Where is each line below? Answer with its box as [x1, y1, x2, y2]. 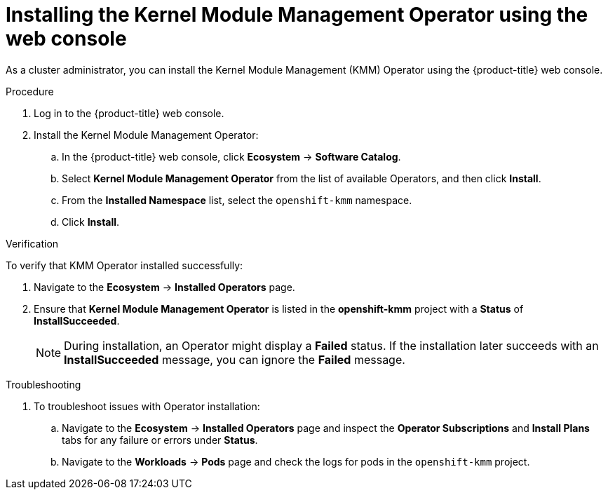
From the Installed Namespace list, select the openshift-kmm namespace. [62, 194, 412, 206]
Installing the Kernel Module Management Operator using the [6, 3, 588, 27]
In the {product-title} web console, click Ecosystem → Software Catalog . [62, 150, 401, 163]
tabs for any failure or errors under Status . [62, 433, 258, 446]
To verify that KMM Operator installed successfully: [6, 259, 243, 271]
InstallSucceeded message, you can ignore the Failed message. [64, 352, 405, 367]
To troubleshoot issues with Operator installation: [34, 400, 260, 412]
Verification [6, 237, 59, 250]
